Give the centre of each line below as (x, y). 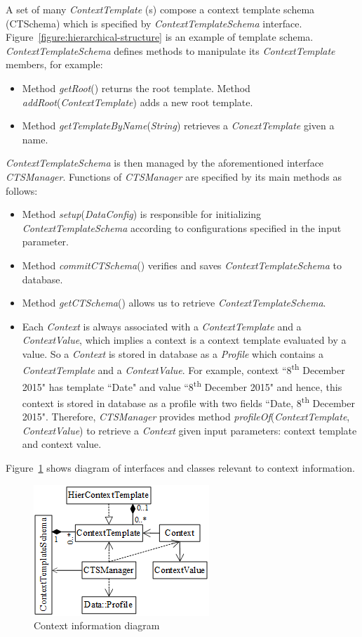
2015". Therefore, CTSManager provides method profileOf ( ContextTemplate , (186, 417)
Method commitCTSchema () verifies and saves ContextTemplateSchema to (182, 265)
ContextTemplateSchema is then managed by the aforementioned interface (165, 163)
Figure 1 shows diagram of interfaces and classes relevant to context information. (180, 468)
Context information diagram (97, 625)
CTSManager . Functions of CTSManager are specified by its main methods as (174, 176)
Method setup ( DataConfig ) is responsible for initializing (142, 214)
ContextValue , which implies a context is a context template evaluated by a (184, 340)
